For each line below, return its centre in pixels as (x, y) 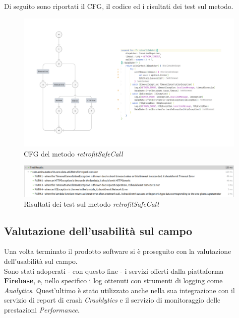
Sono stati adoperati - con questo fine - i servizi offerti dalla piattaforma (114, 271)
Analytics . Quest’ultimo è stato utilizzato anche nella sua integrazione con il (119, 290)
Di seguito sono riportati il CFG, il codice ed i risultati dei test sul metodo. (119, 6)
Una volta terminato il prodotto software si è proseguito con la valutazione (118, 251)
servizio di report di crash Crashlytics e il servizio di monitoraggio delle (112, 300)
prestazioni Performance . (42, 310)
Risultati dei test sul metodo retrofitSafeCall (91, 203)
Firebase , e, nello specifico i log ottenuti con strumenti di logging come (113, 280)
